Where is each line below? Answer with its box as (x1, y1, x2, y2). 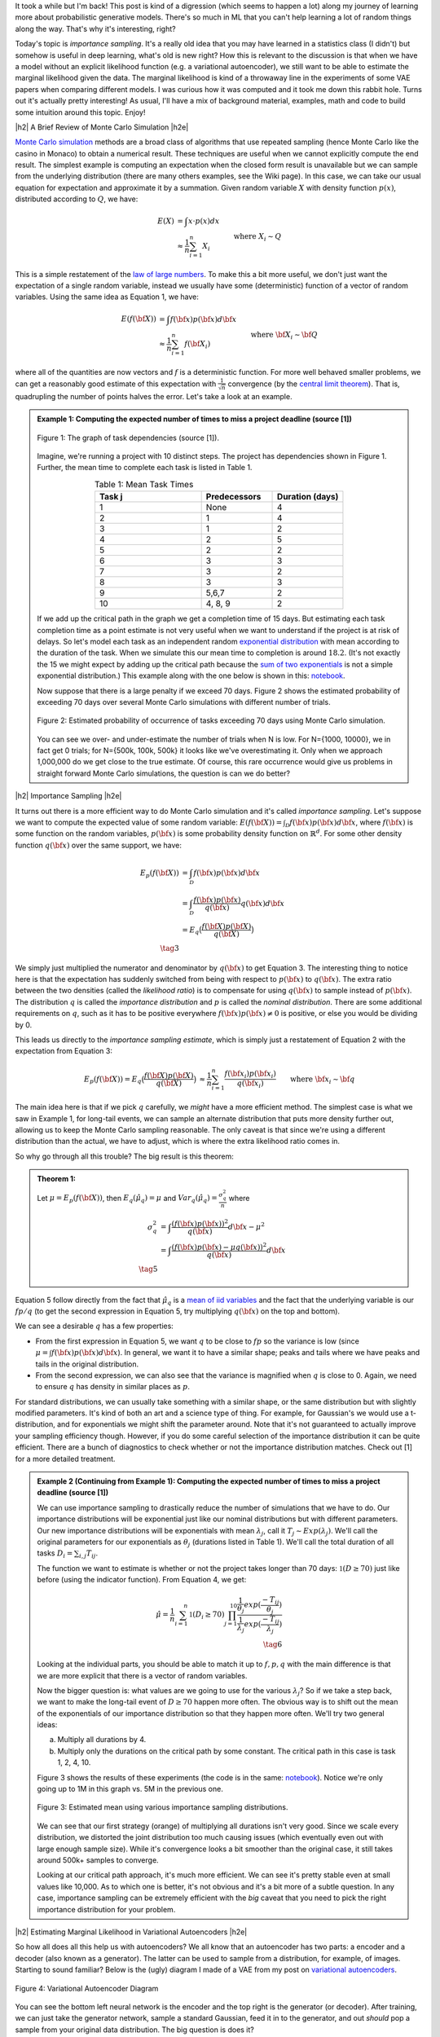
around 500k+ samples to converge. (37, 1855, 159, 1865)
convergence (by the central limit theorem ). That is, (227, 379, 400, 389)
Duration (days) (277, 491, 339, 503)
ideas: (37, 1720, 58, 1730)
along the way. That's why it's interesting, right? (15, 24, 176, 33)
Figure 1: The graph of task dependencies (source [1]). (37, 433, 220, 442)
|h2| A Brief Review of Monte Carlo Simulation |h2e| (15, 122, 189, 132)
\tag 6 (263, 1640, 283, 1649)
